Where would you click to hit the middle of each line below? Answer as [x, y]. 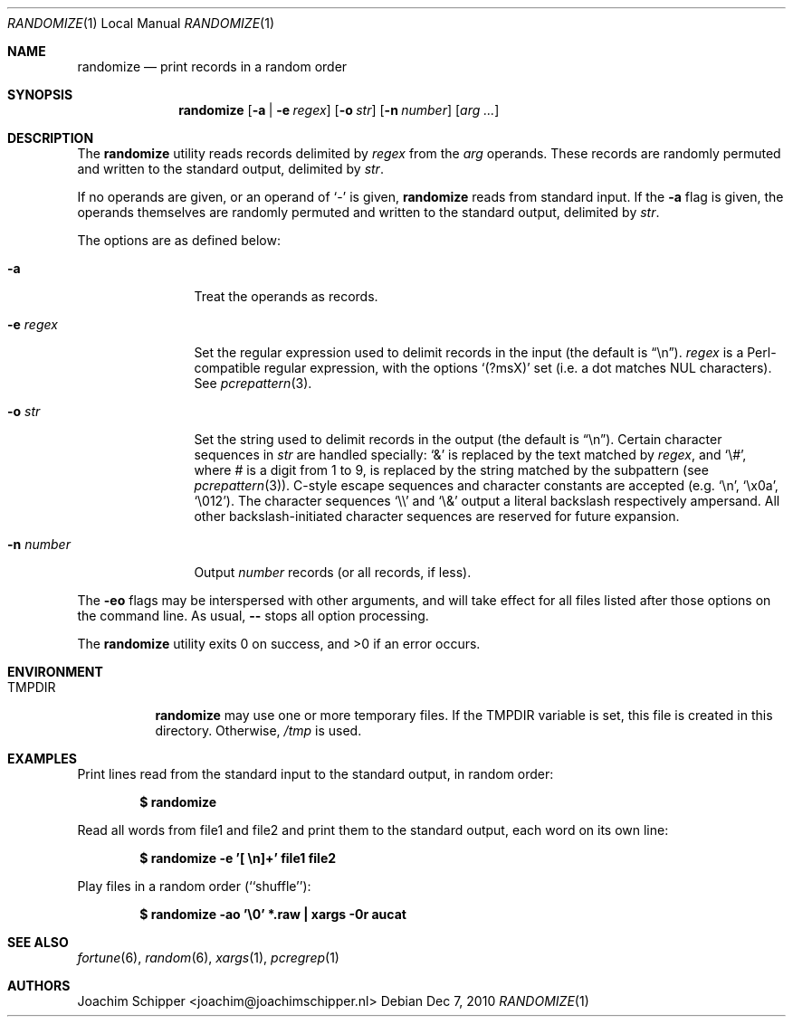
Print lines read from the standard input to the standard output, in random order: [315, 774]
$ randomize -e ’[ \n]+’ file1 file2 [238, 858]
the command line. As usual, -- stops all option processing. [253, 616]
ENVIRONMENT [55, 672]
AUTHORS [39, 986]
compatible [227, 368]
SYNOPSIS [40, 95]
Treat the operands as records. [286, 296]
